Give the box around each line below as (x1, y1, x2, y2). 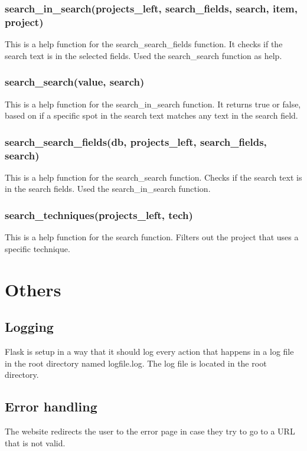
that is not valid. (5, 436, 66, 449)
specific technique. (5, 242, 70, 254)
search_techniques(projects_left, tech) (5, 207, 193, 222)
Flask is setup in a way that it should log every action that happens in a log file (5, 345, 294, 358)
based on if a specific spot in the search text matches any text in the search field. (5, 109, 298, 122)
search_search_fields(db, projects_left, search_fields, (5, 134, 267, 149)
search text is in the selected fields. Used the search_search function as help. (5, 49, 282, 61)
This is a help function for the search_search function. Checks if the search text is (5, 171, 302, 183)
